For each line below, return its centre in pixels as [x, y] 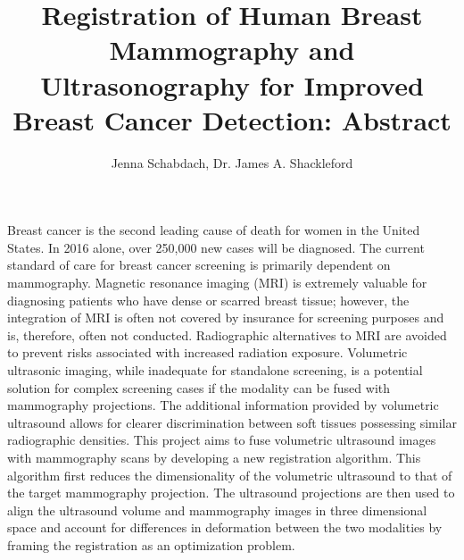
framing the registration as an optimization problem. [151, 544]
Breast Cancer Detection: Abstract [232, 119]
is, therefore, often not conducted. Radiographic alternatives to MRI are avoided [227, 334]
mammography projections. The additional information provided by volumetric [223, 405]
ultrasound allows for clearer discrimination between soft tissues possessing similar [232, 422]
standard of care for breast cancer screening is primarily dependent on [199, 265]
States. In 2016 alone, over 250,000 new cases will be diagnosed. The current [216, 247]
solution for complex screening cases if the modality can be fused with [199, 387]
